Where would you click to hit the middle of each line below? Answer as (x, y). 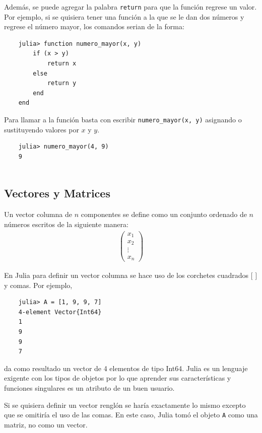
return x (62, 64)
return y (62, 83)
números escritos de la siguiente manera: (66, 224)
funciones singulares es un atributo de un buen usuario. (89, 387)
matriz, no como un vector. (46, 424)
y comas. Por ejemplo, (38, 285)
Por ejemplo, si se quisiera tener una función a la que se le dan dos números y (124, 16)
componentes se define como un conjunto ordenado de (164, 214)
